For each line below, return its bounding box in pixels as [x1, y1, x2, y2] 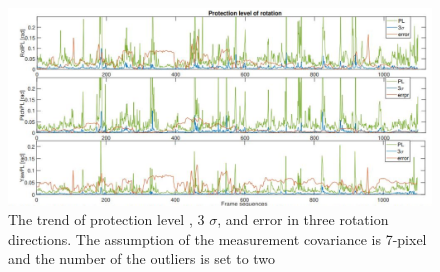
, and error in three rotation [217, 209, 389, 230]
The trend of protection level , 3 [8, 209, 205, 230]
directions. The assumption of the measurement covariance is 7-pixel [8, 228, 427, 249]
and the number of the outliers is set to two [8, 248, 276, 269]
